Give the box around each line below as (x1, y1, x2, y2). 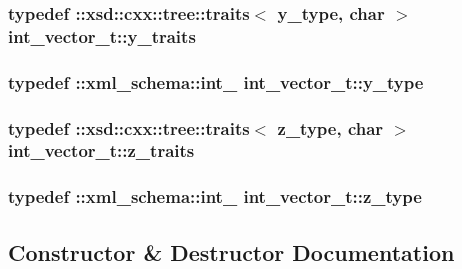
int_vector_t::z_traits (8, 138, 195, 163)
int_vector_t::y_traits (8, 23, 196, 48)
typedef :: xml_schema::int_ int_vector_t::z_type (8, 184, 422, 209)
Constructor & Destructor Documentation (8, 236, 455, 267)
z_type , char (277, 115, 384, 140)
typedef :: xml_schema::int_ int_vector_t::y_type (8, 69, 424, 94)
